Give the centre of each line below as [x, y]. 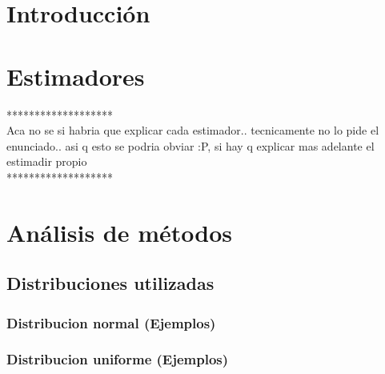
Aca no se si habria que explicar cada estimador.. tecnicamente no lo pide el [193, 130]
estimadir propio [47, 161]
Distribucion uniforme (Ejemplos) [118, 359]
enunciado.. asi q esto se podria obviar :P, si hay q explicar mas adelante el [190, 145]
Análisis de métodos [119, 232]
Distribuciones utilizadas [110, 283]
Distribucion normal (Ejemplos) [111, 322]
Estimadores [76, 76]
